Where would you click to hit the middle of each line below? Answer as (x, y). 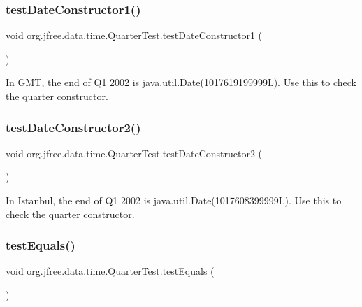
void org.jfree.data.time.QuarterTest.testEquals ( (110, 271)
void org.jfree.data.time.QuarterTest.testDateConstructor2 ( (134, 153)
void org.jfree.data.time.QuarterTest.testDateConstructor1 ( (134, 35)
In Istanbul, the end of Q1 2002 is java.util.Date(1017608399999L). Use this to (174, 200)
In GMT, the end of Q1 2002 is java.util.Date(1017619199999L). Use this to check (181, 82)
